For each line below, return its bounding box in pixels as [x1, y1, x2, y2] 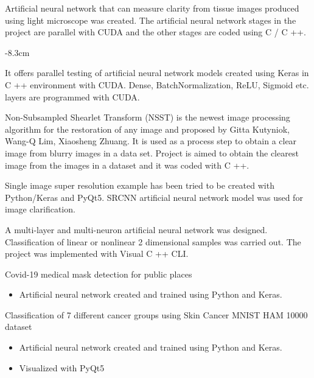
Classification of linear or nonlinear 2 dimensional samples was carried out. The [5, 235, 301, 248]
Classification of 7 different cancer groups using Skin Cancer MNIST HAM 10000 [5, 308, 308, 321]
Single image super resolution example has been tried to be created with [5, 179, 274, 192]
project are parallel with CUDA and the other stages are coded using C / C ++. [5, 26, 306, 38]
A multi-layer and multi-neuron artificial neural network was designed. [5, 223, 268, 236]
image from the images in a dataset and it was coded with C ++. [5, 158, 249, 171]
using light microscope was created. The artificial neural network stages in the [5, 13, 296, 26]
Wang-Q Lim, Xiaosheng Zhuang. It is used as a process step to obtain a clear [5, 135, 297, 147]
